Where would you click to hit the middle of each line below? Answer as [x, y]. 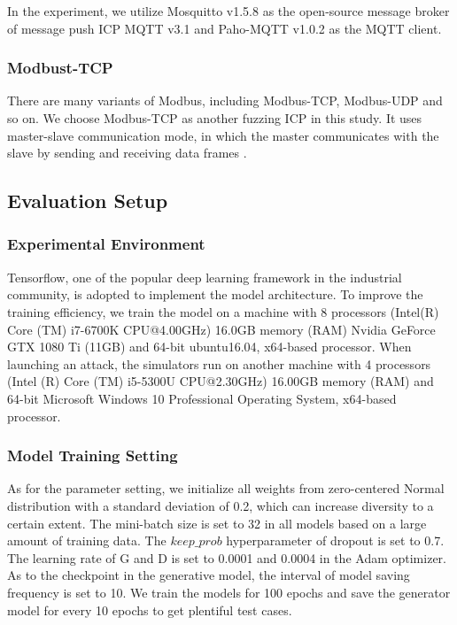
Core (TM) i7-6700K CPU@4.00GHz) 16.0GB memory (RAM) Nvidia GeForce [221, 329]
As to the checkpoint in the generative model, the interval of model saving [209, 575]
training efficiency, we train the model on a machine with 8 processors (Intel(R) [223, 311]
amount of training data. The [87, 540]
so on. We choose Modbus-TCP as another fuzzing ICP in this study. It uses [215, 118]
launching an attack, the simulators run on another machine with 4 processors [219, 363]
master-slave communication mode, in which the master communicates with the [223, 135]
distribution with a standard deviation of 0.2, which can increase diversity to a [221, 505]
